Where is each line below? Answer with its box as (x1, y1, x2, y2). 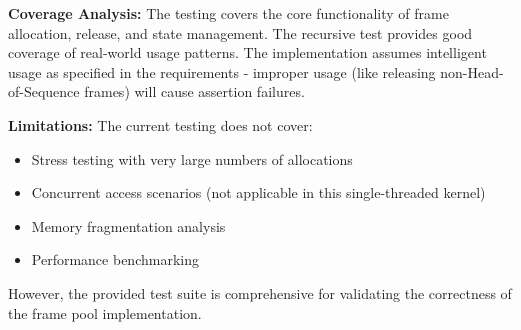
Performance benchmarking (31, 249, 199, 270)
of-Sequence (8, 81, 80, 102)
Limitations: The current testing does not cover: (8, 114, 313, 135)
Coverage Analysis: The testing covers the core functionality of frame (8, 3, 449, 23)
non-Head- (440, 61, 504, 82)
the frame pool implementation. (8, 302, 202, 323)
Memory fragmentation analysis (31, 215, 226, 236)
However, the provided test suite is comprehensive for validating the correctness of (8, 282, 512, 303)
